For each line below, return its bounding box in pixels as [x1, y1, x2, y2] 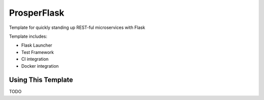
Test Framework [21, 49, 54, 55]
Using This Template [9, 76, 73, 84]
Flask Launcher [21, 42, 52, 49]
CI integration [21, 56, 49, 62]
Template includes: [9, 33, 47, 39]
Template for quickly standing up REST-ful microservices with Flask [9, 25, 145, 30]
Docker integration [21, 63, 59, 69]
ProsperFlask [9, 7, 65, 18]
